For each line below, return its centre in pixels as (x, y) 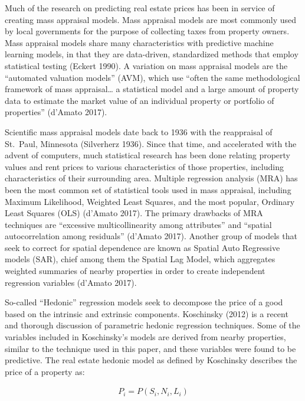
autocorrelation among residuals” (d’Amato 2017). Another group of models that (151, 236)
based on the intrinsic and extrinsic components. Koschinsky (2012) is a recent (147, 313)
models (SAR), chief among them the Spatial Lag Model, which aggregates (140, 259)
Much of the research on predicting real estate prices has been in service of (140, 8)
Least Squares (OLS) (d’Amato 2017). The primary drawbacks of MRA (134, 213)
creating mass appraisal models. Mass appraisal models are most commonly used (150, 19)
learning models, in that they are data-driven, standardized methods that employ (152, 54)
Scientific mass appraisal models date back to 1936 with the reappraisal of (139, 131)
